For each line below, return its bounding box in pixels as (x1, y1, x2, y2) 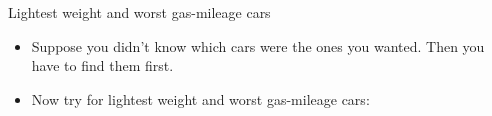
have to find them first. (31, 55, 174, 76)
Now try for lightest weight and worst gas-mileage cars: (31, 88, 370, 109)
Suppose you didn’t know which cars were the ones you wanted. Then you (31, 35, 485, 56)
